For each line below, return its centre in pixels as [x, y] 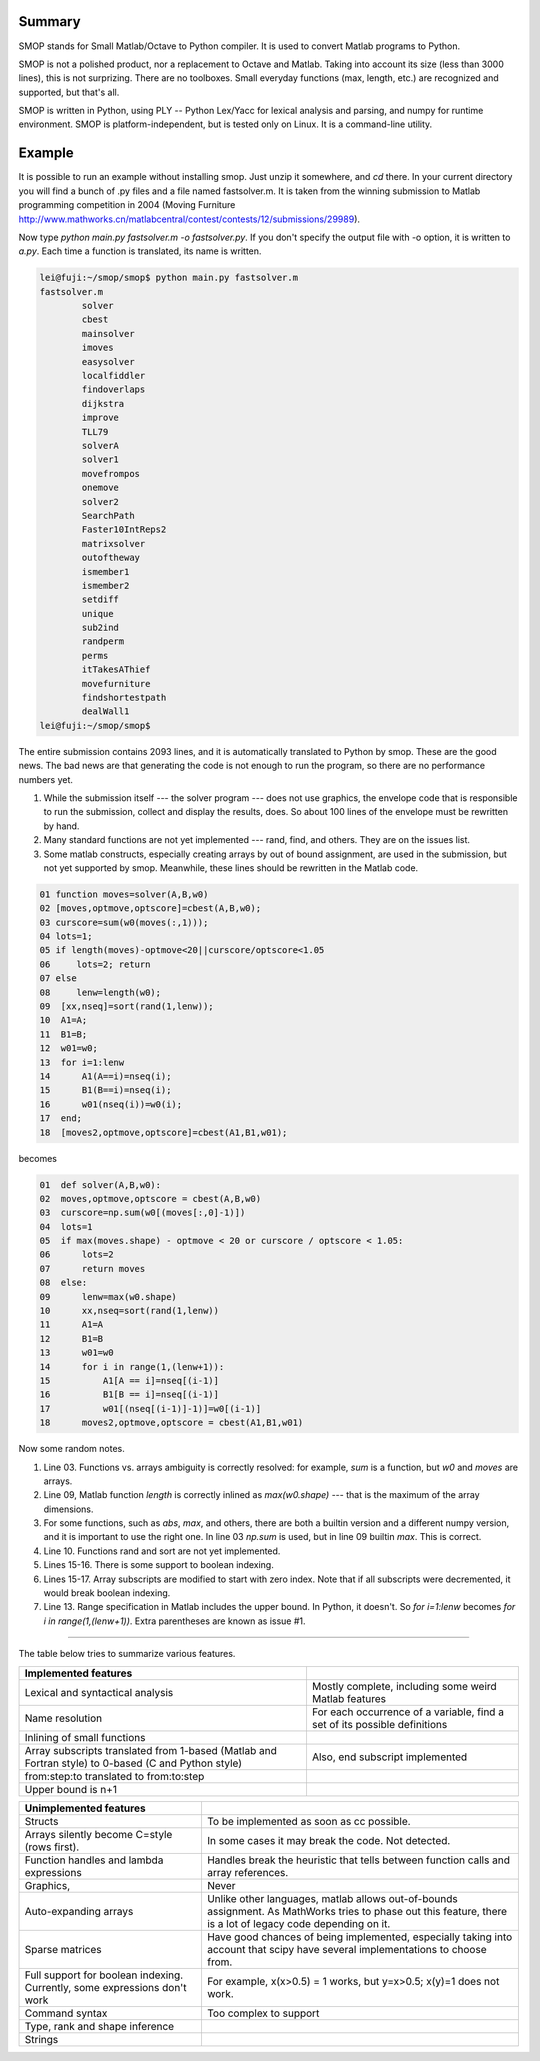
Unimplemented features [85, 1808]
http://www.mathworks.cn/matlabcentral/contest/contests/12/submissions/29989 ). [189, 219]
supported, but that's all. [69, 92]
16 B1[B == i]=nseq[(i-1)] [129, 1394]
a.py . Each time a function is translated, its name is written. [140, 251]
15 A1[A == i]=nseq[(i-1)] [129, 1380]
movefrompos [110, 473]
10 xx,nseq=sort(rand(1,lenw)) [129, 1311]
